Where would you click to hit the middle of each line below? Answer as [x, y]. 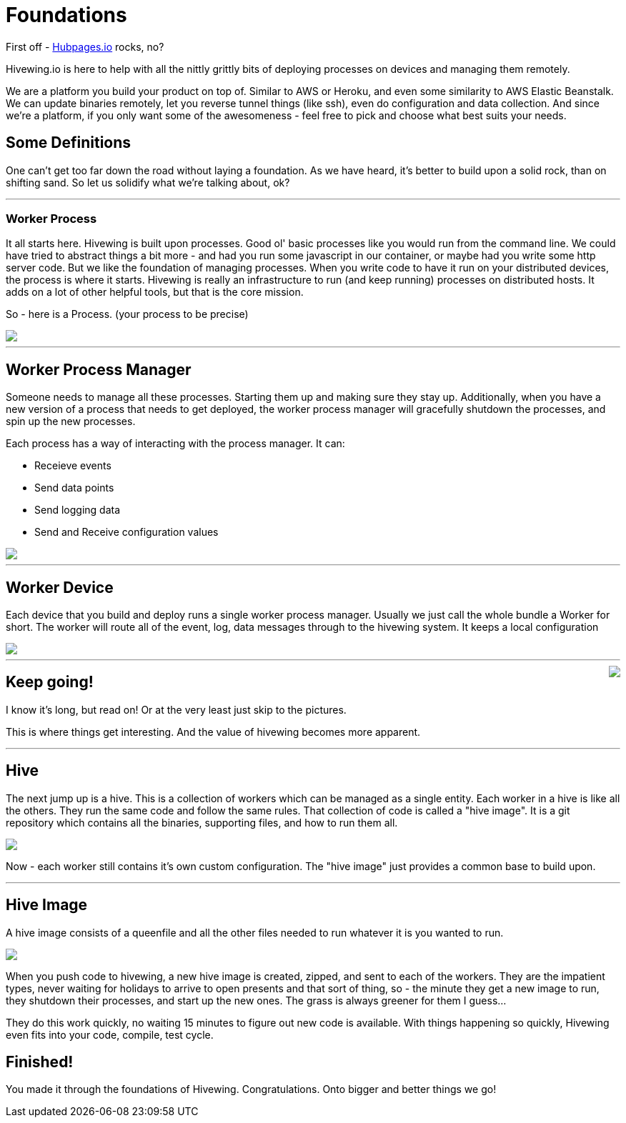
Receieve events [73, 466]
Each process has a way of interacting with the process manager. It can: [175, 444]
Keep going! [50, 682]
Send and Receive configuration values [126, 532]
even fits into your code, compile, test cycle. [110, 1034]
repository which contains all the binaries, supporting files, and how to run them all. [202, 822]
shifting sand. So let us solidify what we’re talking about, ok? [148, 182]
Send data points [74, 488]
